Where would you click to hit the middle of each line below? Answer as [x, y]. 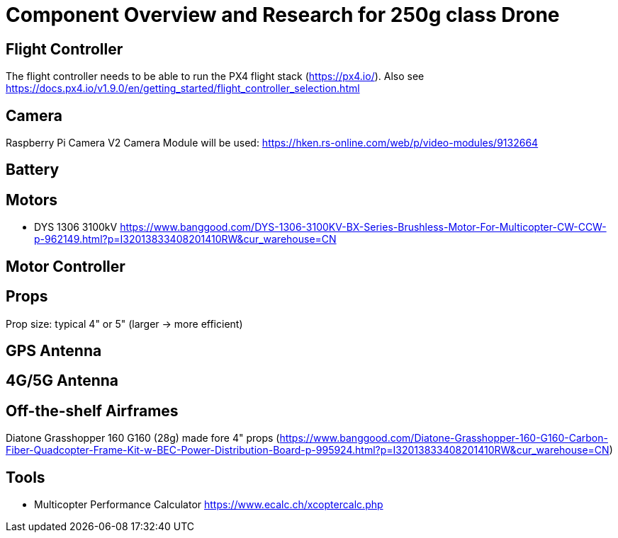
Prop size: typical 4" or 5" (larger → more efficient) [124, 324]
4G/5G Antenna [62, 381]
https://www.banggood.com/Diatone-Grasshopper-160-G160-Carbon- [444, 438]
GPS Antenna [54, 350]
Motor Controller [66, 266]
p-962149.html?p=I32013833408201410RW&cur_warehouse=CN [185, 239]
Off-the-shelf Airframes [92, 411]
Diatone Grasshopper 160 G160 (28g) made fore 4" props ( [143, 438]
